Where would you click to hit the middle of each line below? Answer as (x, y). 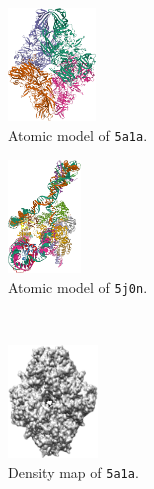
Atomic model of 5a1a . (78, 134)
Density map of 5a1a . (73, 471)
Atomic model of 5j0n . (78, 286)
